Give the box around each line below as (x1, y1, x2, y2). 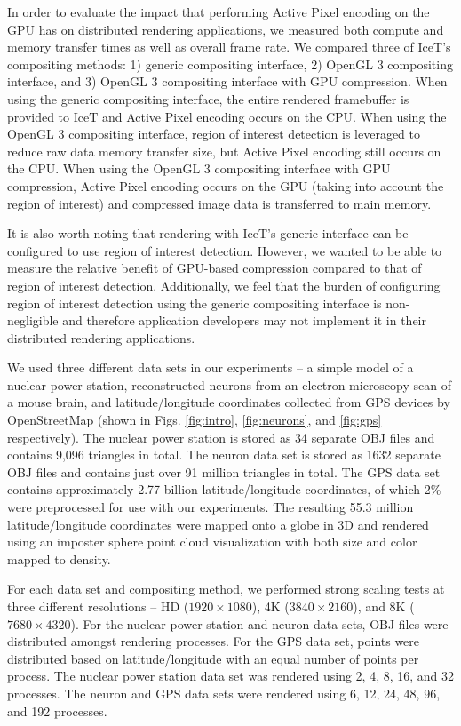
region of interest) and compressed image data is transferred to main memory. (7, 194, 432, 212)
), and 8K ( (353, 597, 415, 615)
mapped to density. (7, 549, 111, 568)
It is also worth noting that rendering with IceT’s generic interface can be (7, 224, 409, 243)
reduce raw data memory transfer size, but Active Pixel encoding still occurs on (7, 141, 441, 160)
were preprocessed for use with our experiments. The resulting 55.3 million (7, 498, 414, 516)
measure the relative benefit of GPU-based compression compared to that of (7, 259, 422, 277)
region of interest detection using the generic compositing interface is (7, 293, 382, 312)
